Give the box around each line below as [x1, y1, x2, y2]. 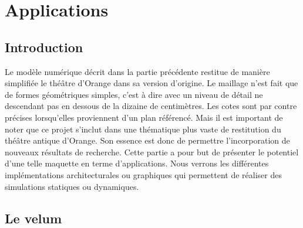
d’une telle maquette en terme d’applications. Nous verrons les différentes [5, 157, 269, 169]
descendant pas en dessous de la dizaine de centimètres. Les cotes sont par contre [5, 100, 297, 112]
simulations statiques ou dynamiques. [5, 180, 139, 192]
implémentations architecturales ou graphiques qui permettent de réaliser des [5, 168, 282, 181]
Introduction [5, 38, 83, 56]
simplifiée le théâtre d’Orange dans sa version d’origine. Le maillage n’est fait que [5, 77, 298, 89]
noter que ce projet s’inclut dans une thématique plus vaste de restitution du [5, 122, 281, 135]
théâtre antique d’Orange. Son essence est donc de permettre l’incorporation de [5, 134, 290, 147]
